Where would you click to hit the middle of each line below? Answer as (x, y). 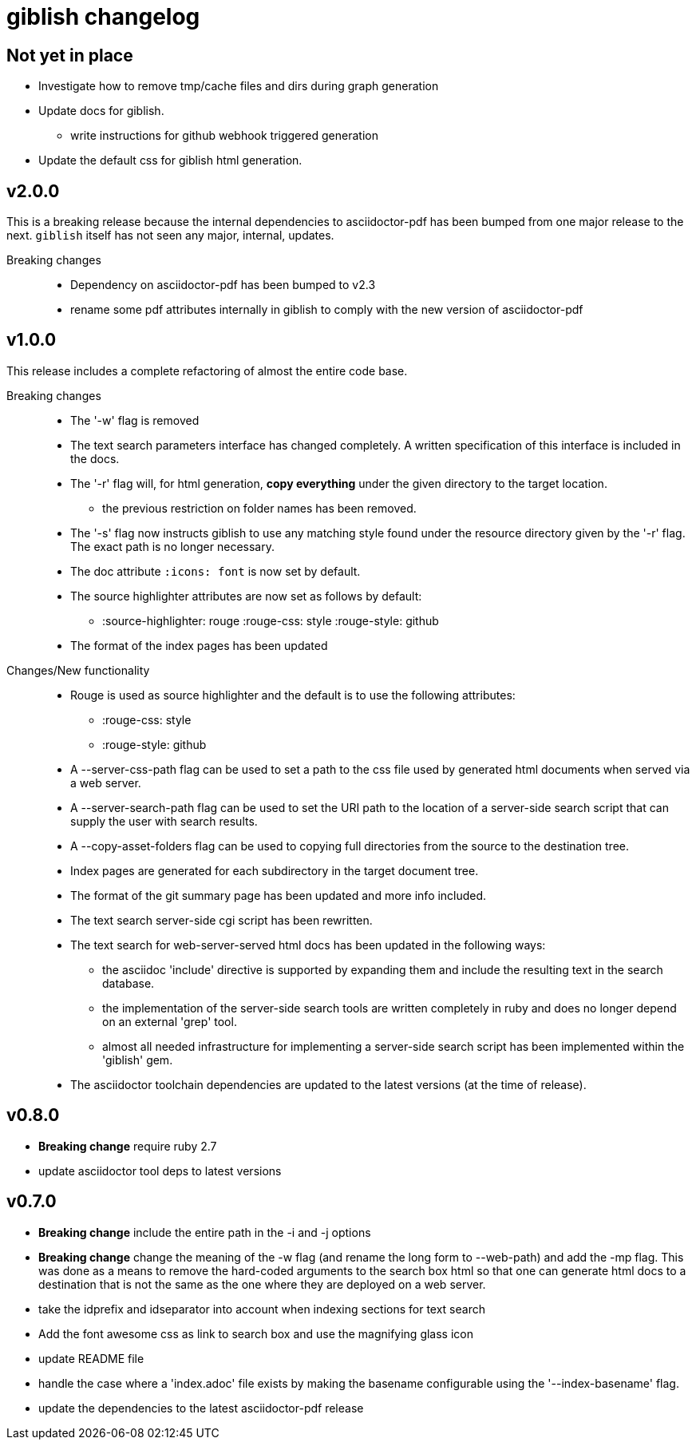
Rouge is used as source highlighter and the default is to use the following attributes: (293, 695)
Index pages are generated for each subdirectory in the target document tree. (275, 870)
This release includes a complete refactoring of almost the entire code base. (207, 370)
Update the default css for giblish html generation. (170, 160)
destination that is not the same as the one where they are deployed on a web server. (262, 1284)
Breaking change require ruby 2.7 (128, 1146)
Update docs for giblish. (101, 111)
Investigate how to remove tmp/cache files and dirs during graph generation (239, 86)
